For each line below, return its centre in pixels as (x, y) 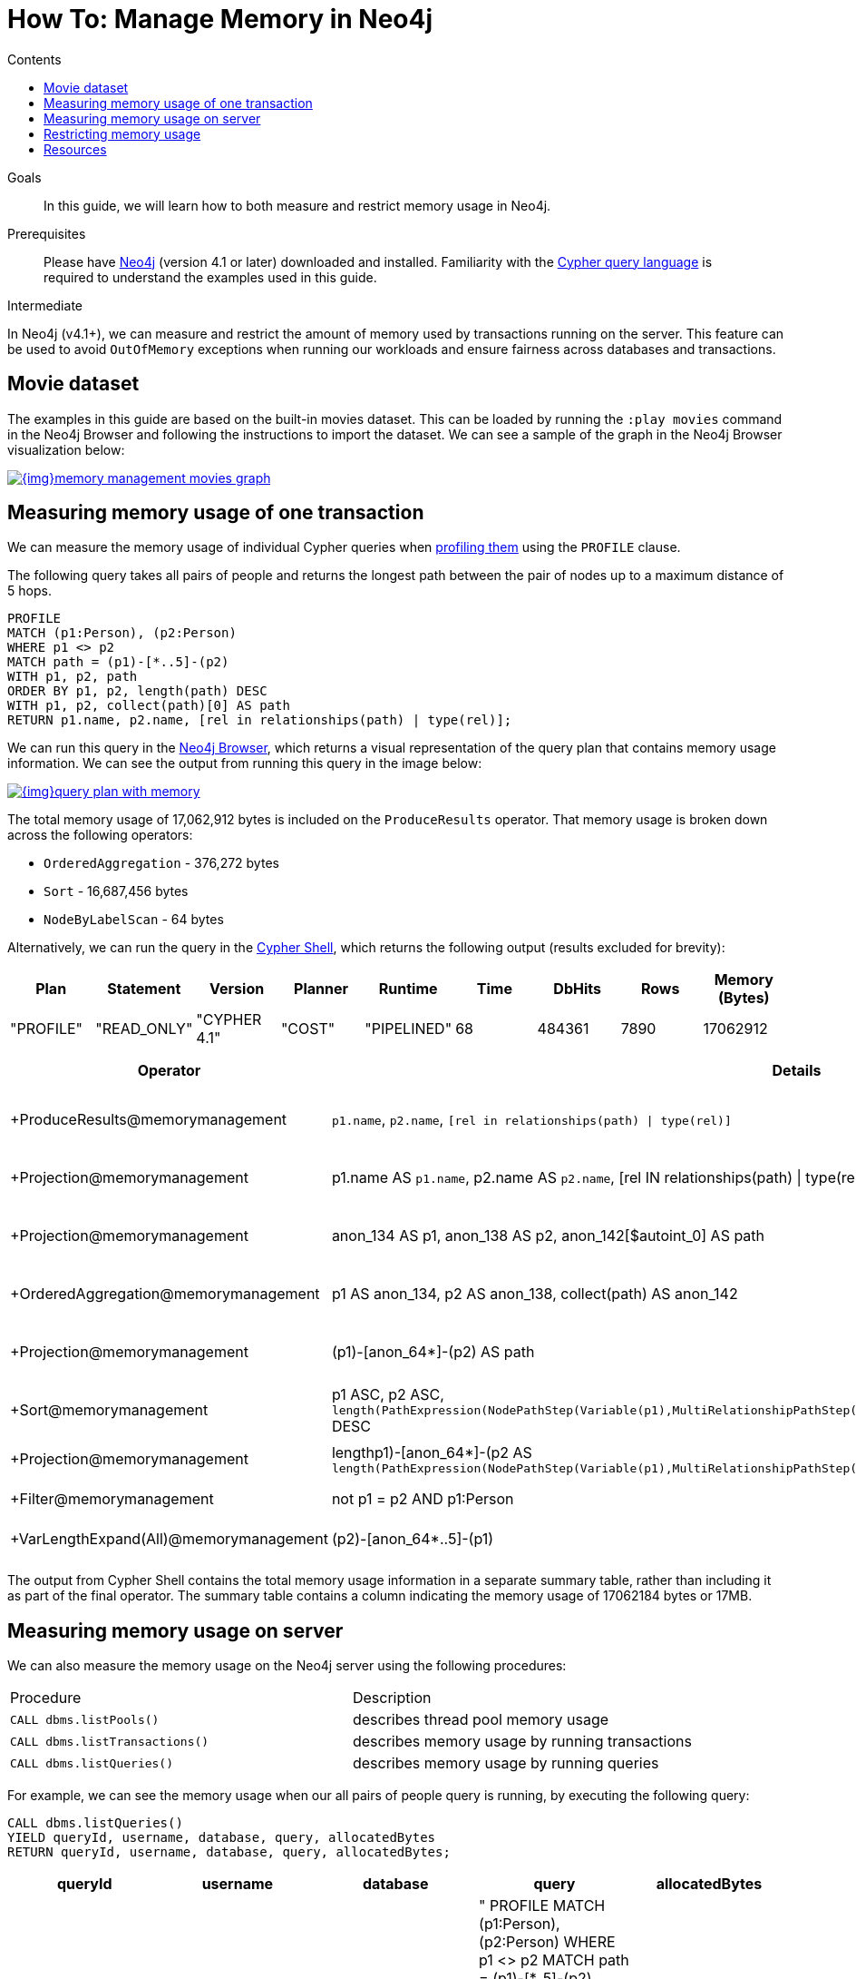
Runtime (408, 989)
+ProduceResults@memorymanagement (149, 1120)
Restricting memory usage (122, 133)
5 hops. (29, 591)
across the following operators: (100, 835)
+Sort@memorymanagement (109, 1410)
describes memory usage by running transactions (522, 1742)
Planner (321, 989)
